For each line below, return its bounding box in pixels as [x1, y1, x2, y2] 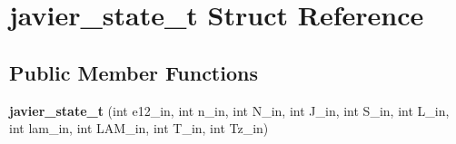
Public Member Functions [9, 58, 258, 86]
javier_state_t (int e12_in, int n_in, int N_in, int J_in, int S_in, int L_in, [9, 101, 450, 120]
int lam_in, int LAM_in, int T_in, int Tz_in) [9, 119, 269, 138]
